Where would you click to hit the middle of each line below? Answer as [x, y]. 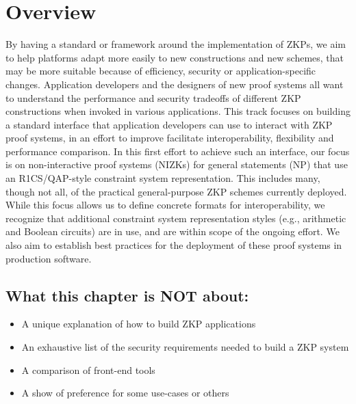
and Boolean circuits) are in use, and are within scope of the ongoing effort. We [173, 231]
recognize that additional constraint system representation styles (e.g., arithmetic [176, 218]
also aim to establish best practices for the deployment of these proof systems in [174, 245]
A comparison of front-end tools [88, 369]
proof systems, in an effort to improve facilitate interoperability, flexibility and [170, 138]
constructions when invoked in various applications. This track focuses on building [178, 111]
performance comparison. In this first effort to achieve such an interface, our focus [178, 151]
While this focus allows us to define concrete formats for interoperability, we [165, 205]
